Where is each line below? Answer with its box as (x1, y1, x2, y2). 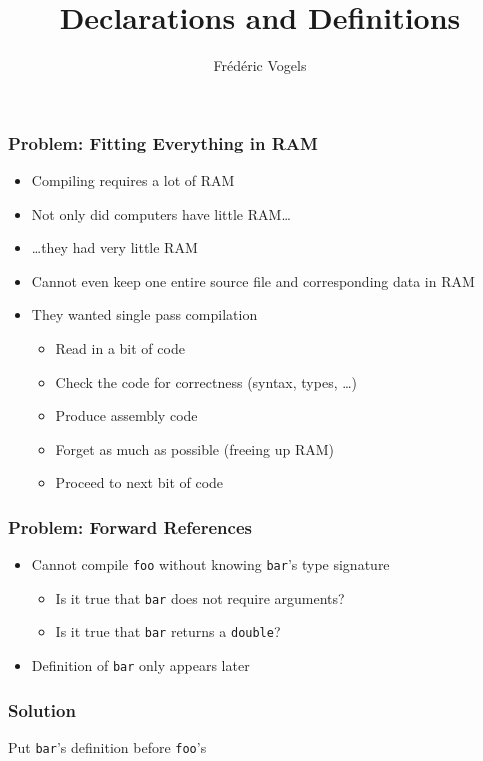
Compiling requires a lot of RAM (31, 170, 235, 191)
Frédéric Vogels (213, 55, 307, 76)
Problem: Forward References (8, 514, 252, 539)
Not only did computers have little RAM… (31, 203, 291, 224)
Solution (8, 697, 76, 722)
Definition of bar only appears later (31, 655, 250, 676)
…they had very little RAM (31, 237, 198, 258)
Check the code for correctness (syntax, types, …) (55, 371, 358, 392)
